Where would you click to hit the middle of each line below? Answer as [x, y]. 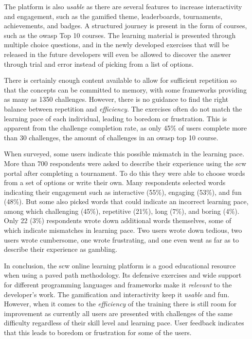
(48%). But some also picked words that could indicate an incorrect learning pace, [126, 201]
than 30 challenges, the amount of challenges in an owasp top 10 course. [111, 137]
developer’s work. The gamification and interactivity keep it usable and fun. [117, 294]
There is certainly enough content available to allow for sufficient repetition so [120, 80]
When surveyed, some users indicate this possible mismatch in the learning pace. [124, 154]
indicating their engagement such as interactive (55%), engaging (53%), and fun [123, 192]
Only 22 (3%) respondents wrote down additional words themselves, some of [118, 220]
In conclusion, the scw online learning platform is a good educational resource [120, 265]
